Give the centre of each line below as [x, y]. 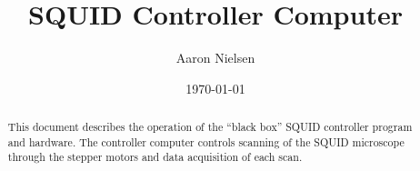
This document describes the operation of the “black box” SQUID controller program [210, 127]
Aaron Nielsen [215, 58]
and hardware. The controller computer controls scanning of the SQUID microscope [206, 141]
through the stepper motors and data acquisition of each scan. [155, 157]
